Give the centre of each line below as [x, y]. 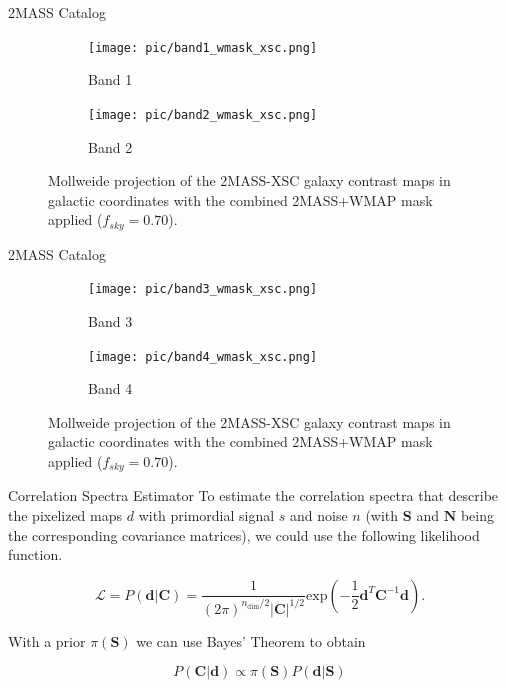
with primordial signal [206, 515]
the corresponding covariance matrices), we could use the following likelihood [244, 534]
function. [35, 554]
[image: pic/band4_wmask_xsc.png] [203, 356]
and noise [319, 515]
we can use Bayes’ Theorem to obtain [251, 640]
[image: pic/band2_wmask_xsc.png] [203, 114]
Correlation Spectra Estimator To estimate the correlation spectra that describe [253, 495]
